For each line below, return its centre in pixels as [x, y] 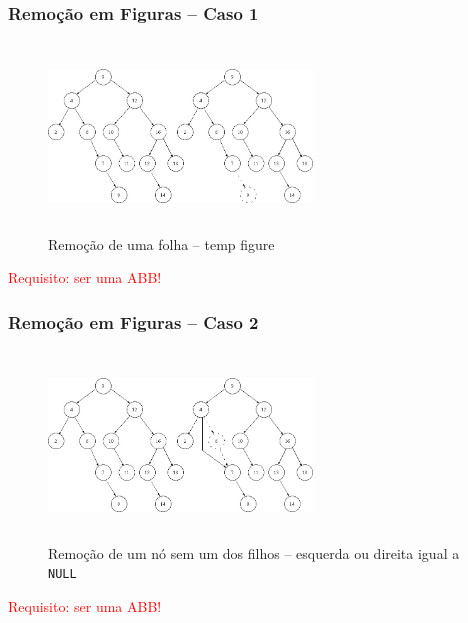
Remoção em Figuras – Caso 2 [133, 321]
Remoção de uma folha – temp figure [161, 243]
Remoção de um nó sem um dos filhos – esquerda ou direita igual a [254, 552]
